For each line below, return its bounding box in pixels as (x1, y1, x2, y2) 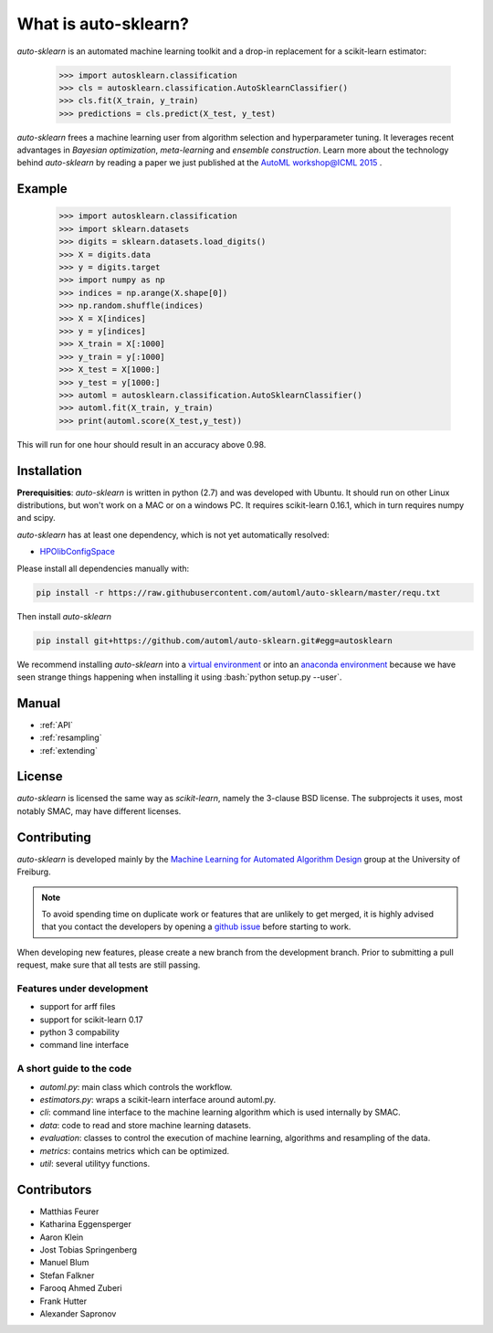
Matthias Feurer (39, 1206, 100, 1217)
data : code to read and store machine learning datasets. (39, 1119, 251, 1130)
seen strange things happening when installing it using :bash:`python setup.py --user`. (16, 672, 342, 682)
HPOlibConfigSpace (39, 546, 116, 557)
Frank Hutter (39, 1296, 88, 1307)
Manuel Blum (39, 1257, 89, 1268)
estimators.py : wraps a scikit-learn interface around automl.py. (39, 1094, 277, 1105)
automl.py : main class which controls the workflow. (39, 1081, 233, 1092)
